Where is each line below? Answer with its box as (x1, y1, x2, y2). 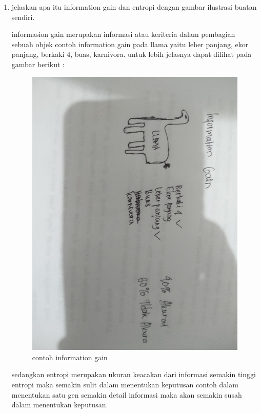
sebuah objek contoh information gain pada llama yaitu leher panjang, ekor (11, 38, 249, 49)
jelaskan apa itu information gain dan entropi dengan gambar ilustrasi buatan (11, 2, 257, 12)
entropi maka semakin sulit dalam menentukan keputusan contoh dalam (11, 379, 238, 389)
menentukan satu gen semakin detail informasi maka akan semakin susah (11, 389, 242, 400)
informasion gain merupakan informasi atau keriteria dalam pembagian (11, 29, 235, 39)
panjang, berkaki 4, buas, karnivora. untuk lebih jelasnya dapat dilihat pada (11, 49, 252, 59)
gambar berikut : (11, 58, 65, 69)
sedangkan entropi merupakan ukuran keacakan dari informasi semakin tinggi (11, 369, 256, 380)
